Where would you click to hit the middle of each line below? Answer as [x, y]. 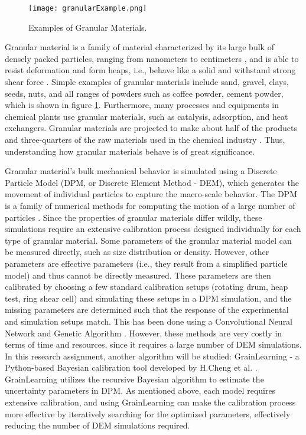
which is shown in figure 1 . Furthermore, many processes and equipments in [142, 105]
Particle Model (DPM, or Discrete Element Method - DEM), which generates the [152, 182]
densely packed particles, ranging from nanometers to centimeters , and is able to [152, 58]
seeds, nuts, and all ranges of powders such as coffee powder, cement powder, [144, 93]
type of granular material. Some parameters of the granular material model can [148, 240]
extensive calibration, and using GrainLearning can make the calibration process [150, 402]
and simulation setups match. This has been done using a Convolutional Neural [149, 321]
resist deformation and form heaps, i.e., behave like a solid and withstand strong [150, 70]
